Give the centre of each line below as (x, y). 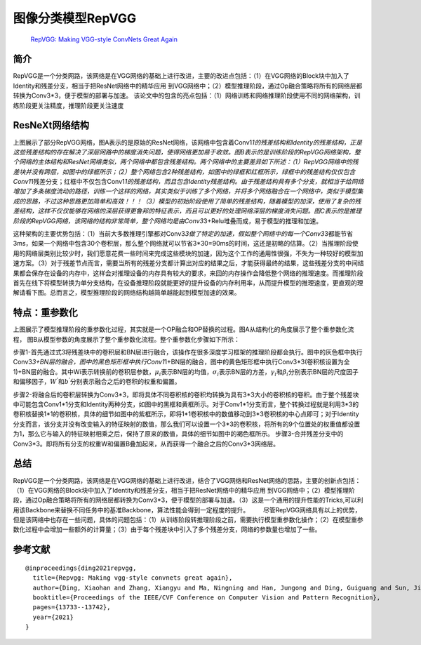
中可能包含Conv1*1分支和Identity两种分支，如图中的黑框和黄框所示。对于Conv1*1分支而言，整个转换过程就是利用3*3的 (186, 404)
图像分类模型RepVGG (75, 18)
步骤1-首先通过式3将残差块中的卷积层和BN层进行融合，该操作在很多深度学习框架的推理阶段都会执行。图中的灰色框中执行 (188, 352)
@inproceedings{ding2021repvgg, (81, 568)
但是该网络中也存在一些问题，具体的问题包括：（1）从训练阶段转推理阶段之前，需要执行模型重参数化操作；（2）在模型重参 (188, 520)
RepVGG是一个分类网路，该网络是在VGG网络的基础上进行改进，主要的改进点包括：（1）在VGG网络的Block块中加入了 (181, 76)
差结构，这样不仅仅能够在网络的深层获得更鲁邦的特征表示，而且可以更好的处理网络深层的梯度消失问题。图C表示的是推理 (187, 211)
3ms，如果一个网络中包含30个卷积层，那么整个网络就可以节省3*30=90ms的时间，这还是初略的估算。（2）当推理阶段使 (186, 244)
